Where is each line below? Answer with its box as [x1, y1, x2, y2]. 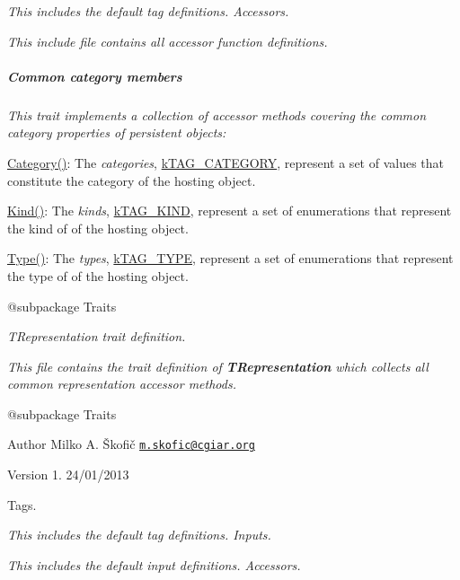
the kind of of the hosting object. [7, 218, 189, 237]
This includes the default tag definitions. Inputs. [7, 525, 271, 544]
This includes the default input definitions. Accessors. [7, 555, 301, 574]
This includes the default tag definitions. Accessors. [7, 2, 289, 20]
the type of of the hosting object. [7, 266, 189, 285]
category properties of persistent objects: [7, 123, 226, 142]
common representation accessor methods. [7, 374, 236, 393]
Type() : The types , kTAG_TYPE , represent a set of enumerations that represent [7, 249, 454, 268]
